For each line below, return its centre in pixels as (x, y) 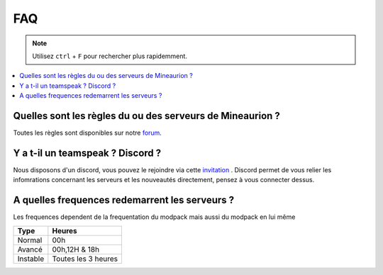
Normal (30, 240)
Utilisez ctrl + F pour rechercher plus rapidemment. (110, 56)
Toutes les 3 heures (85, 259)
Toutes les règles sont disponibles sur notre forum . (88, 133)
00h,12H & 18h (76, 249)
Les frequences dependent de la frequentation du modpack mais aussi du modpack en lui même (154, 217)
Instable (31, 259)
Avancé (30, 249)
